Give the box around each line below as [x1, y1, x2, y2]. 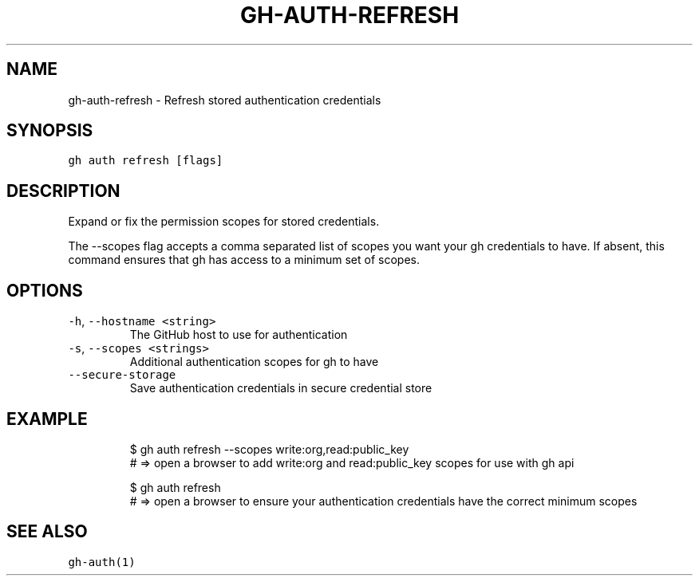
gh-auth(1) [68, 555, 136, 568]
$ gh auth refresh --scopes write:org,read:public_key [129, 442, 409, 456]
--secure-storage [68, 368, 176, 382]
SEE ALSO [6, 521, 88, 542]
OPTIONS [6, 280, 83, 301]
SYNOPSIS [6, 120, 93, 141]
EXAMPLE [6, 408, 88, 429]
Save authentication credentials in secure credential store [129, 381, 432, 395]
